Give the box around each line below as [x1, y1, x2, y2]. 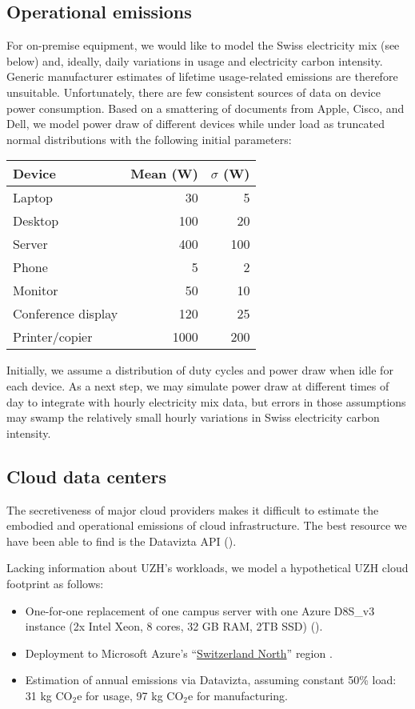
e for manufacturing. [188, 687, 288, 703]
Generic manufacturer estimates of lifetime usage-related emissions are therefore [6, 68, 398, 85]
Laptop [13, 188, 54, 207]
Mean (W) [130, 164, 198, 183]
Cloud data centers [6, 463, 166, 488]
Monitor [13, 281, 58, 300]
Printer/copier [13, 327, 93, 346]
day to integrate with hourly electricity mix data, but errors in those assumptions [6, 393, 406, 410]
